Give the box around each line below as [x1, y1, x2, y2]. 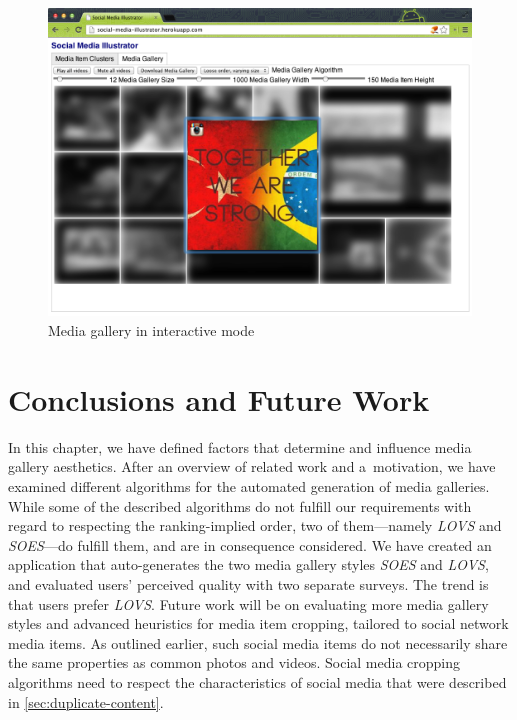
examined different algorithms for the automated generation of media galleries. [8, 475, 490, 496]
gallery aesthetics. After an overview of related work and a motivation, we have [8, 456, 496, 477]
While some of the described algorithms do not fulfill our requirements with [8, 495, 472, 516]
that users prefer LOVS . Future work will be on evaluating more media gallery [8, 593, 489, 614]
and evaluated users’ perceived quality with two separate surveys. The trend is [8, 573, 489, 594]
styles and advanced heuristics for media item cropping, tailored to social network [8, 613, 509, 634]
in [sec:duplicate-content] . [8, 691, 164, 712]
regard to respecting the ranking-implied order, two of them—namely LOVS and [8, 515, 502, 536]
